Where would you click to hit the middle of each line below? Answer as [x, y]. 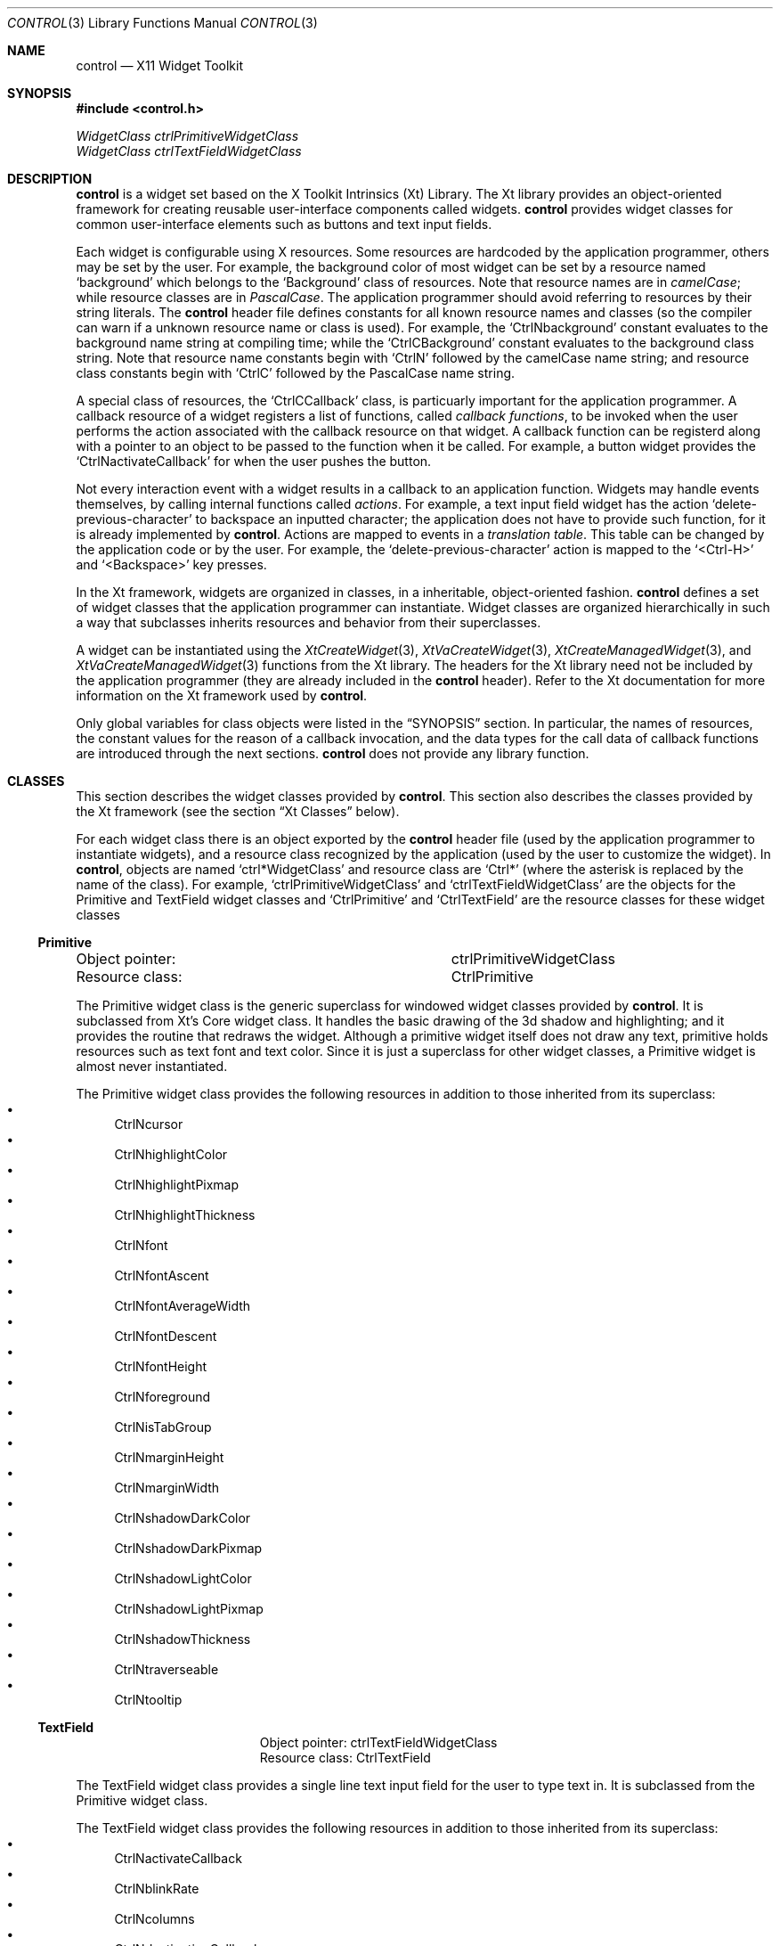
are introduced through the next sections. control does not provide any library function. [333, 753]
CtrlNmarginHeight [169, 1457]
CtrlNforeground [162, 1397]
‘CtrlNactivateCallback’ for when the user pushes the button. [254, 461]
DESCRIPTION [50, 179]
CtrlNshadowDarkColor [183, 1518]
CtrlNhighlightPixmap [177, 1185]
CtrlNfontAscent [162, 1276]
